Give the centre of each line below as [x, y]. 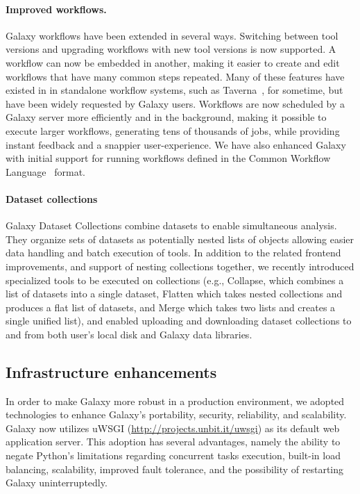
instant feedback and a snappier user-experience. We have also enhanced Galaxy [176, 144]
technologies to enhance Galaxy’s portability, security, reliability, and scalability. [176, 414]
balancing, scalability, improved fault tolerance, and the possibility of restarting [175, 469]
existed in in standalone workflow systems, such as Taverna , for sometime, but [174, 90]
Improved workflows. [56, 9]
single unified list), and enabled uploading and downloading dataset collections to [179, 321]
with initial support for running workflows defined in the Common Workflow [168, 158]
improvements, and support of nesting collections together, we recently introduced [180, 266]
